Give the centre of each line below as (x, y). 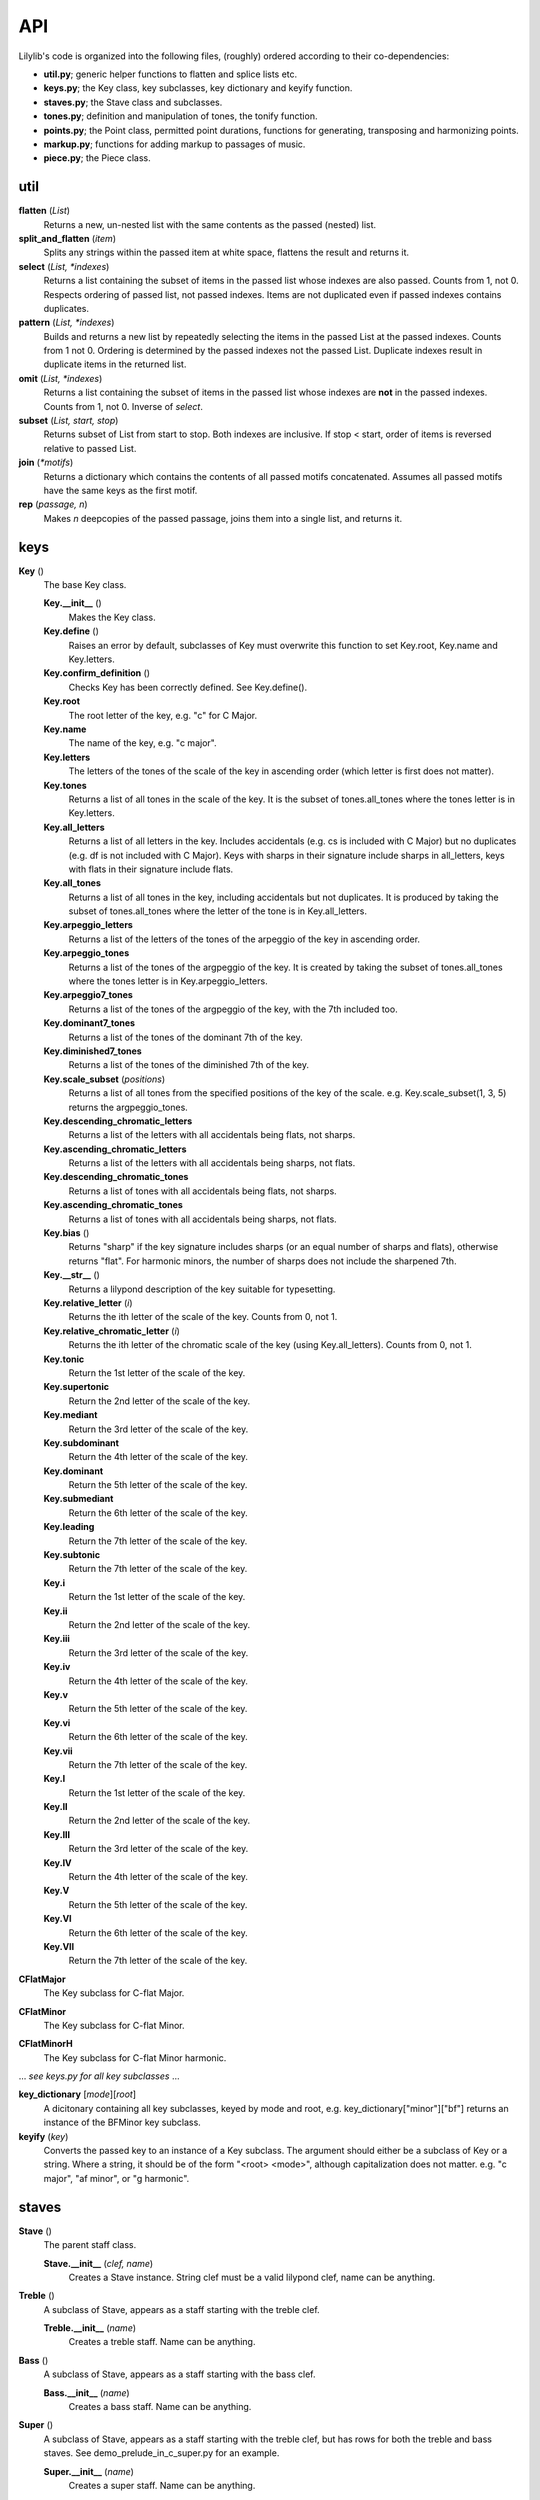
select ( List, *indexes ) (64, 266)
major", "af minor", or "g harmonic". (116, 2178)
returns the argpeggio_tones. (128, 1107)
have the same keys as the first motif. (120, 490)
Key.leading (69, 1527)
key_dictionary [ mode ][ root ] (77, 2094)
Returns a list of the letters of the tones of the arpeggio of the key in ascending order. (244, 939)
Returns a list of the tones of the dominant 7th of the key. (186, 1037)
